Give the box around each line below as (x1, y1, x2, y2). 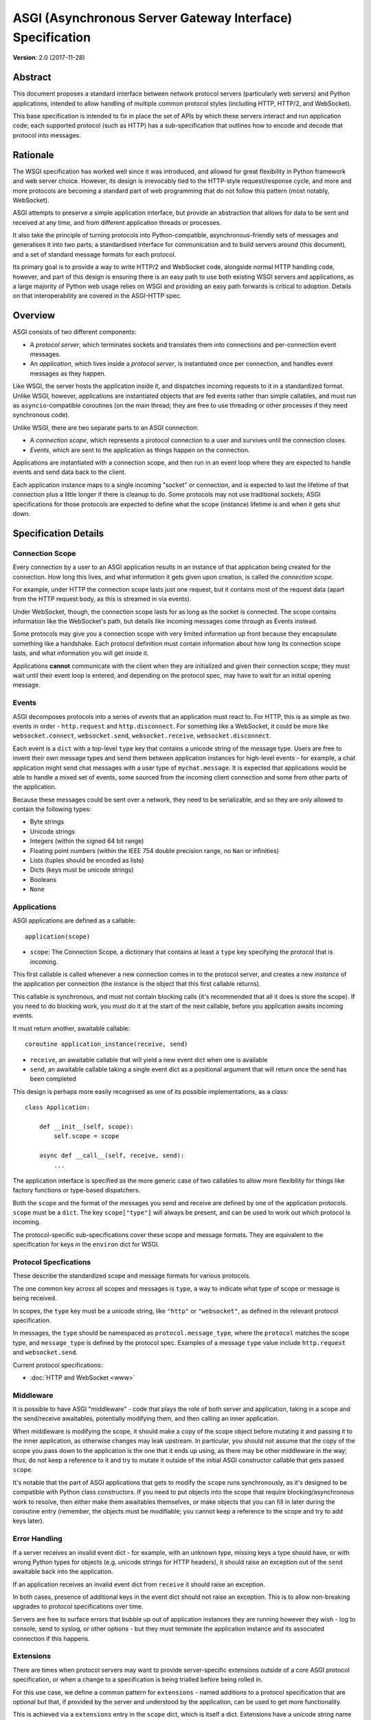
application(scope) (25, 932, 91, 940)
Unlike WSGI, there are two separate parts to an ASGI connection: (12, 423, 199, 431)
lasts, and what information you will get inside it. (12, 649, 149, 657)
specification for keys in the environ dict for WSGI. (12, 1240, 159, 1249)
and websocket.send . (12, 1348, 78, 1357)
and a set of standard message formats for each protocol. (12, 250, 177, 258)
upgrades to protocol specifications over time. (12, 1602, 144, 1611)
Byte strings (30, 817, 65, 826)
